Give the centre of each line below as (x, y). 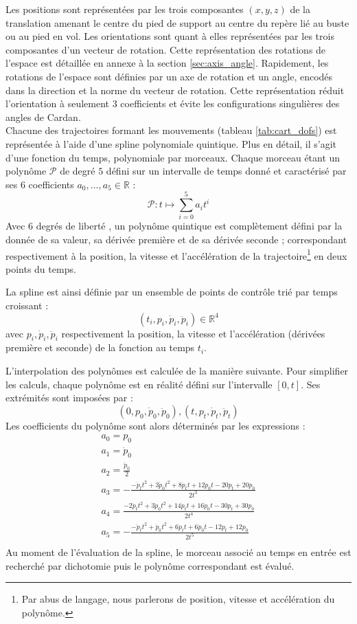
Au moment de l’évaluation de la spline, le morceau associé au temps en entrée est (178, 552)
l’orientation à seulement (58, 103)
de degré (78, 171)
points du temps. (41, 268)
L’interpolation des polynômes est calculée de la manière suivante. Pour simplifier (177, 371)
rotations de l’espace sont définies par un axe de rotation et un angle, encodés (169, 76)
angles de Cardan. (43, 116)
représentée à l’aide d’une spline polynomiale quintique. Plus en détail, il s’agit (171, 143)
